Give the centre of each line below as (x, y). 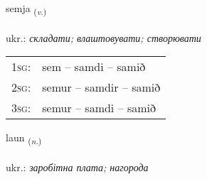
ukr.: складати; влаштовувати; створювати (103, 37)
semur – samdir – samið (101, 87)
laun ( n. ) (24, 139)
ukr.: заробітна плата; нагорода (77, 167)
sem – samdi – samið (94, 67)
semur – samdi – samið (99, 108)
